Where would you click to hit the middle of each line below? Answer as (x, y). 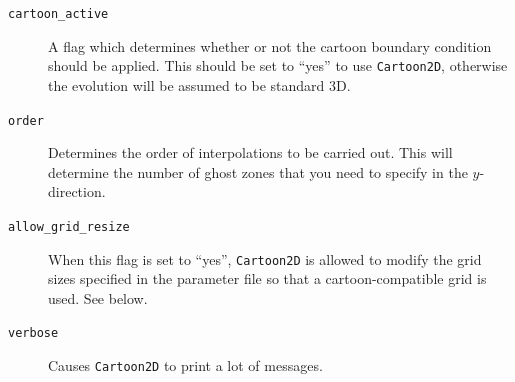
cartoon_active (58, 14)
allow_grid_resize (69, 226)
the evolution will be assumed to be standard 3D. (199, 84)
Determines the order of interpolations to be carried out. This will (250, 152)
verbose (33, 333)
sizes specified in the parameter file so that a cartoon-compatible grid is (267, 278)
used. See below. (98, 297)
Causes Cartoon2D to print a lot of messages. (185, 365)
